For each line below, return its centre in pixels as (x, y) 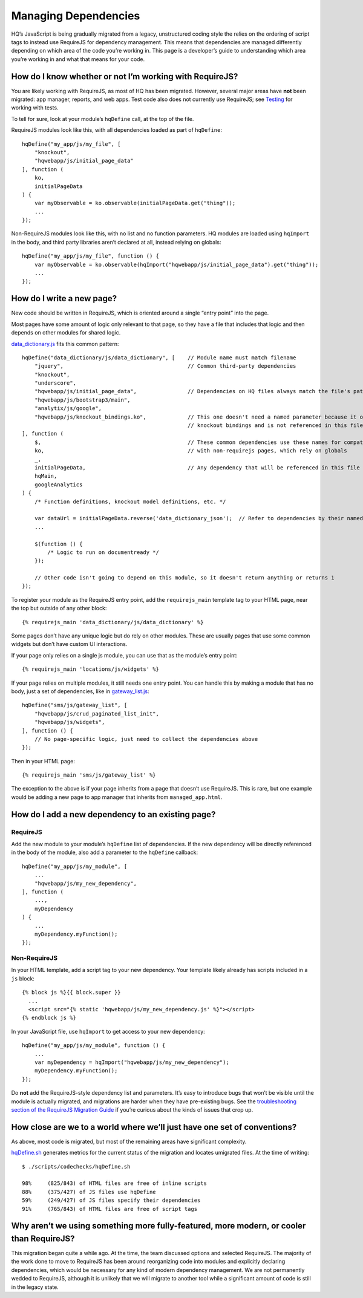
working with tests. (35, 108)
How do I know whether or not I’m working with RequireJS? (125, 77)
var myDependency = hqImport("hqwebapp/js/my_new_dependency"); (132, 1062)
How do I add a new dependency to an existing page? (113, 814)
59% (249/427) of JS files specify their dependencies (111, 1200)
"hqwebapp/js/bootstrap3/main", (82, 400)
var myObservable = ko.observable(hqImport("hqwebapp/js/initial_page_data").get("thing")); (176, 264)
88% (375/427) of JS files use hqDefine (89, 1192)
